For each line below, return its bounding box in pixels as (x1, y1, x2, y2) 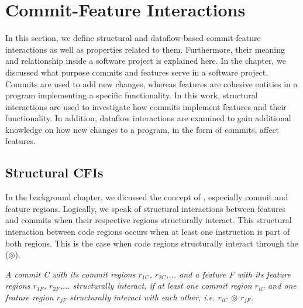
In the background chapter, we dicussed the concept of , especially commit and (5, 191, 288, 203)
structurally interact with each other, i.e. (70, 291, 215, 303)
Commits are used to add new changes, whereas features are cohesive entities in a (5, 77, 298, 90)
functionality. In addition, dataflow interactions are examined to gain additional (5, 112, 291, 124)
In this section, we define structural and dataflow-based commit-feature (5, 32, 261, 44)
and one (268, 279, 297, 292)
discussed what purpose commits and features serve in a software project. (5, 66, 268, 78)
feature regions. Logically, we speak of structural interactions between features (5, 202, 286, 214)
